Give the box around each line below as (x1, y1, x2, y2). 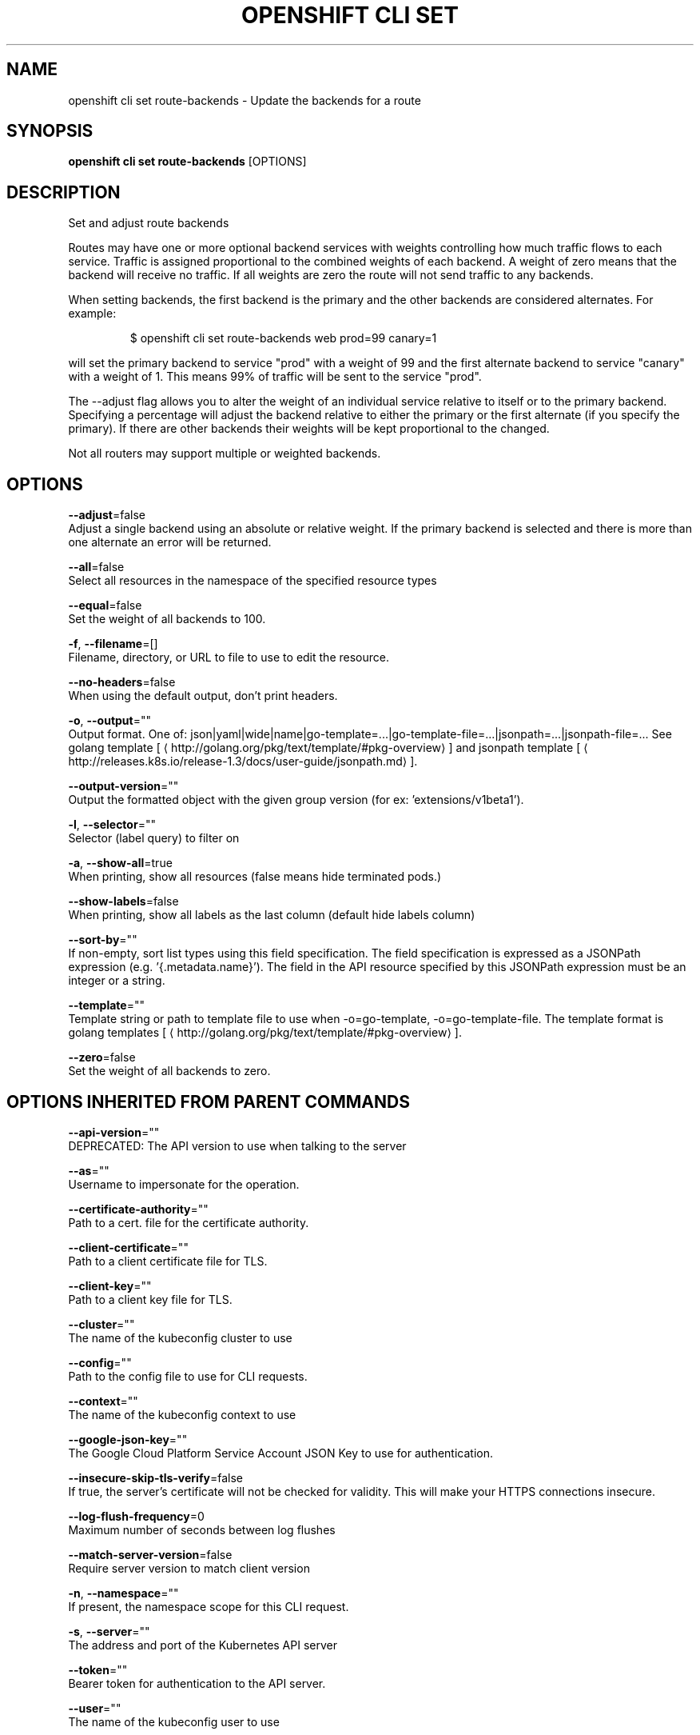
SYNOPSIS (6, 121, 93, 142)
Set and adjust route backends (68, 216, 229, 230)
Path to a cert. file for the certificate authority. (68, 1215, 309, 1229)
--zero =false (68, 1050, 136, 1065)
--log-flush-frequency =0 (68, 1509, 205, 1523)
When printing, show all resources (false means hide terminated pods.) (68, 869, 442, 884)
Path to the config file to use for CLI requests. (68, 1369, 308, 1383)
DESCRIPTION (6, 182, 121, 202)
